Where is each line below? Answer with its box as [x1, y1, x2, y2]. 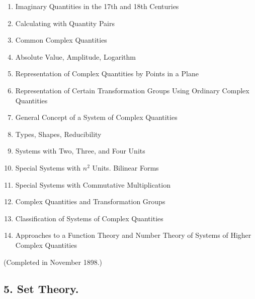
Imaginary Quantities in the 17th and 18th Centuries [15, 1, 179, 11]
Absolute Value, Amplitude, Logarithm [15, 51, 136, 62]
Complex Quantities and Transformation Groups [15, 196, 165, 207]
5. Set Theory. [4, 281, 79, 296]
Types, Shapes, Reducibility [15, 128, 102, 139]
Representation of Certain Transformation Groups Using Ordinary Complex [15, 85, 249, 95]
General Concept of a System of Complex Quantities [15, 112, 178, 122]
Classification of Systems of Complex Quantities [15, 213, 163, 223]
